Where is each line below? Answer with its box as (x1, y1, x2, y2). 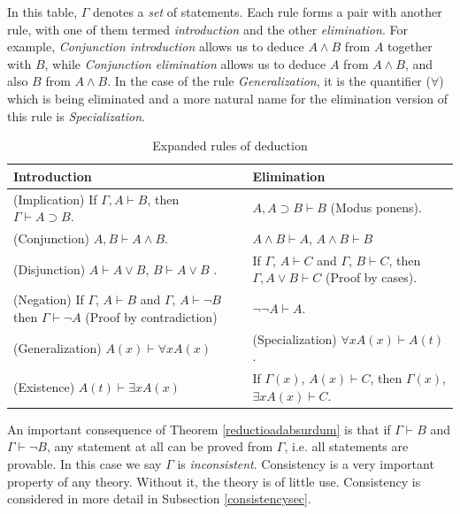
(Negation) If (13, 290, 84, 309)
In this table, (7, 3, 78, 20)
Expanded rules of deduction (152, 136, 308, 155)
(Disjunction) (13, 259, 86, 278)
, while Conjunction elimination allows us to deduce (44, 54, 326, 73)
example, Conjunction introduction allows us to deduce (7, 37, 304, 56)
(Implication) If (13, 189, 97, 208)
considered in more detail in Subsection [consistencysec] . (7, 489, 311, 508)
